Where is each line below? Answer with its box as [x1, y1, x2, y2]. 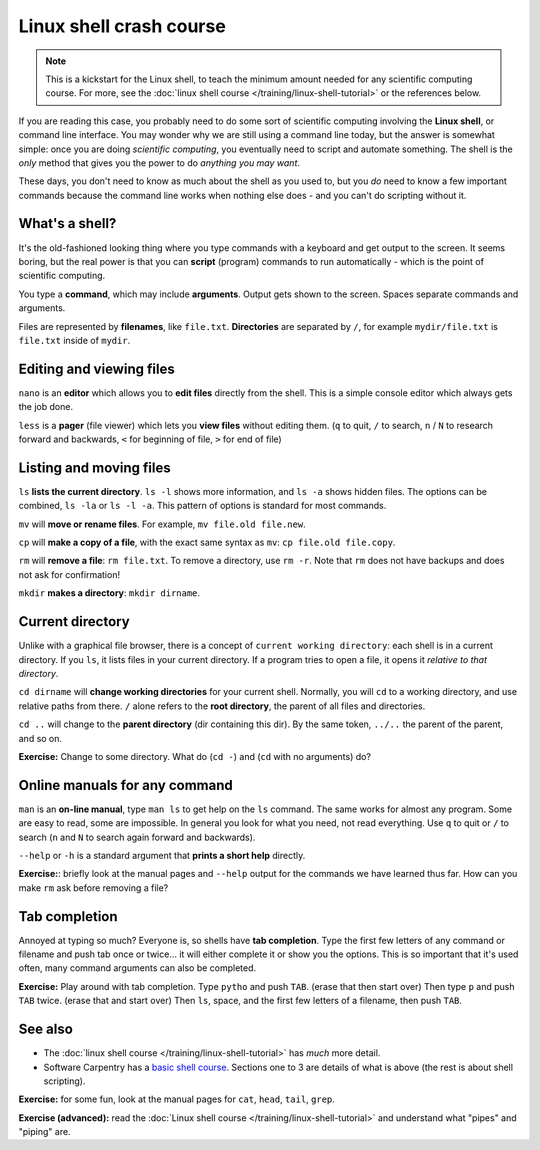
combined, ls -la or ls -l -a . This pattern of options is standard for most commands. [18, 500, 387, 512]
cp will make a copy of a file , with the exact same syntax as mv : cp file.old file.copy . [18, 536, 396, 549]
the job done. [18, 401, 74, 413]
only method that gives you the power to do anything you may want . [18, 156, 300, 169]
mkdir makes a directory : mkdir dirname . [18, 587, 200, 599]
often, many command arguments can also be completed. [18, 962, 257, 974]
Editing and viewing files [18, 360, 175, 377]
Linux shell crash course [18, 15, 227, 37]
